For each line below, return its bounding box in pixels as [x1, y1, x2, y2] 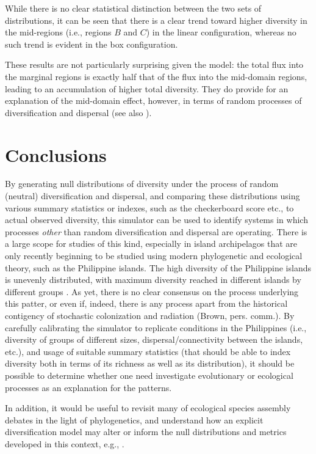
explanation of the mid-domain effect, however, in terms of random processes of [5, 94, 302, 107]
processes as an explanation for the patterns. [5, 381, 172, 394]
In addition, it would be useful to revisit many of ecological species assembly [5, 401, 291, 414]
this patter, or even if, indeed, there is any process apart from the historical [5, 297, 288, 310]
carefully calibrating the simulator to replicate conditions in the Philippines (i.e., [5, 321, 307, 334]
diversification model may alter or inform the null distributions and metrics [5, 425, 287, 438]
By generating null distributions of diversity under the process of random [5, 177, 279, 190]
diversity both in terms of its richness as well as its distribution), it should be [5, 357, 295, 370]
